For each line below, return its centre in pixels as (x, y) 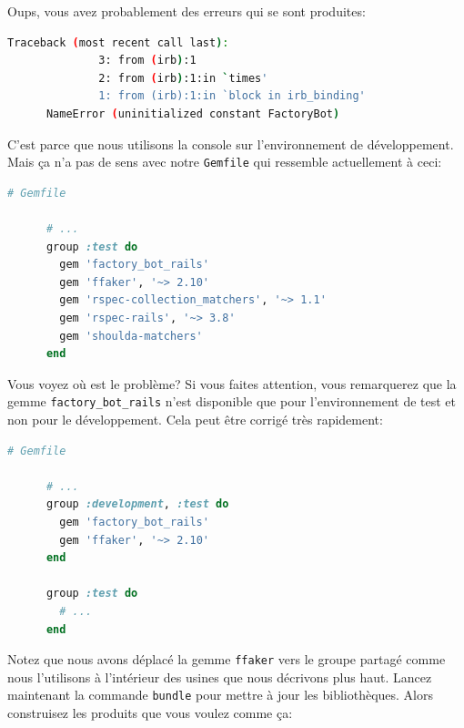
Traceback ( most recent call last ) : (118, 42)
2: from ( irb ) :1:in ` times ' (183, 78)
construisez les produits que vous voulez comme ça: (150, 713)
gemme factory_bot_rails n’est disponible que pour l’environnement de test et (232, 401)
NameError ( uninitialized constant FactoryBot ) (193, 113)
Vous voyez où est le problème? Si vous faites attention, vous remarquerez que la (232, 383)
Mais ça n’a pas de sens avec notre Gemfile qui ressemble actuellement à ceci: (225, 162)
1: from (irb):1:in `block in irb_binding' (232, 96)
